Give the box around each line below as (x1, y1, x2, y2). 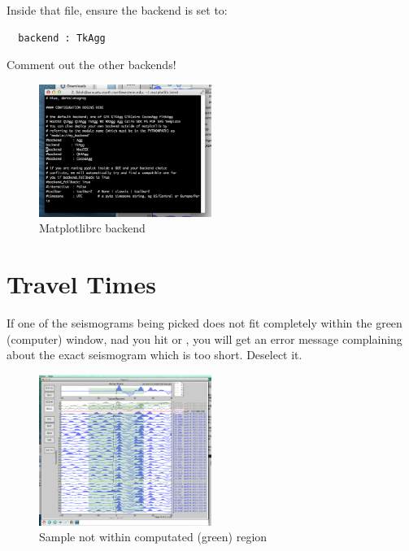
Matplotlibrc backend (39, 219, 146, 236)
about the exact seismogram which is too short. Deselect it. (7, 346, 302, 363)
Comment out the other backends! (7, 56, 176, 73)
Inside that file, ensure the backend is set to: (7, 2, 228, 18)
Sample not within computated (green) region (39, 528, 268, 545)
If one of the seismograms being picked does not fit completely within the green (7, 315, 402, 332)
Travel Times (7, 267, 156, 301)
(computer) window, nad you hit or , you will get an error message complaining (7, 330, 402, 347)
